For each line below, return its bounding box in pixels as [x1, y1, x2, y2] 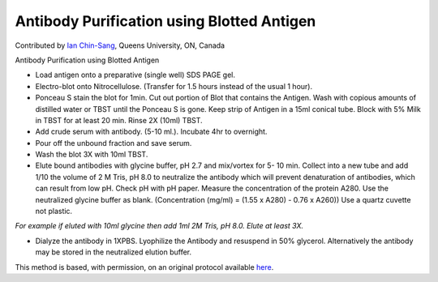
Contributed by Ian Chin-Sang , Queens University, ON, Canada [15, 41, 225, 50]
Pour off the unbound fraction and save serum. [35, 138, 192, 147]
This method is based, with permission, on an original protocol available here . [15, 262, 274, 271]
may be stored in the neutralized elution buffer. [35, 247, 192, 257]
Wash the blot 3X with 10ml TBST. [35, 150, 148, 160]
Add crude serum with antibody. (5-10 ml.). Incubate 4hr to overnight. [35, 126, 268, 137]
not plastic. [35, 207, 73, 216]
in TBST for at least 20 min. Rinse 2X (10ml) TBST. [35, 115, 203, 125]
